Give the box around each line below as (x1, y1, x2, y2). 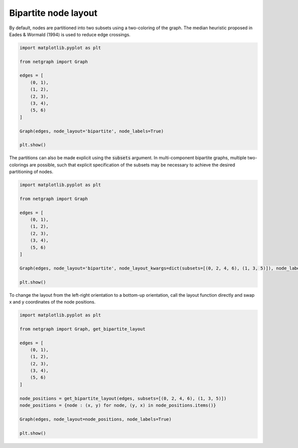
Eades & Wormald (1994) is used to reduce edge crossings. (9, 31, 131, 37)
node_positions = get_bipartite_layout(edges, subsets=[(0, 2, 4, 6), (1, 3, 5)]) (19, 395, 227, 401)
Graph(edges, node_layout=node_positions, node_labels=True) (19, 416, 172, 422)
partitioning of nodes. (9, 169, 54, 175)
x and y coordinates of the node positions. (9, 299, 96, 305)
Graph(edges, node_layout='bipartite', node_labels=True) (19, 128, 164, 134)
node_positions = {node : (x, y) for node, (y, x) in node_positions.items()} (19, 402, 216, 408)
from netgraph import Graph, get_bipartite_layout (19, 326, 146, 332)
